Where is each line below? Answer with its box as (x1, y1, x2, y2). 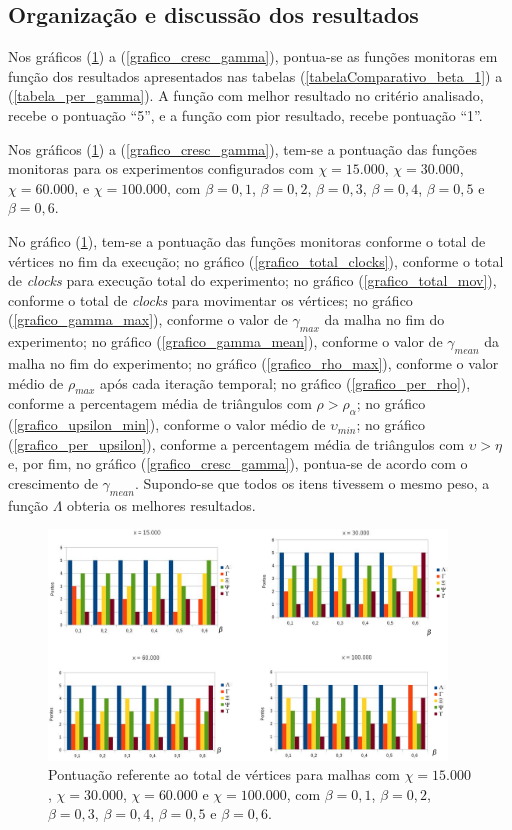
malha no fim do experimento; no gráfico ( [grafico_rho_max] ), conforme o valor (8, 352, 499, 373)
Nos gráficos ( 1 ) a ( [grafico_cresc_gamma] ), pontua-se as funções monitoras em (8, 46, 498, 67)
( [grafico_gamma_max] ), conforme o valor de (8, 309, 288, 330)
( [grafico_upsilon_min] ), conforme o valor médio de (8, 414, 326, 435)
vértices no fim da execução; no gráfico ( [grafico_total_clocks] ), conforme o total (8, 250, 504, 271)
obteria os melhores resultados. (67, 494, 256, 515)
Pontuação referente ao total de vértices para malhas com (48, 764, 401, 785)
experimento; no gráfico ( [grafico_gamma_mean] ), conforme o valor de (8, 331, 443, 352)
